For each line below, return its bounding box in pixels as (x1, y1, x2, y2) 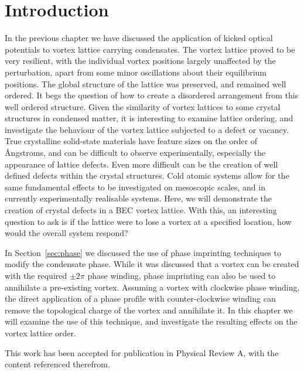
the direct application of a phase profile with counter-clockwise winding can (5, 292, 276, 305)
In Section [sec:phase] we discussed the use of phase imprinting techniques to (5, 246, 281, 258)
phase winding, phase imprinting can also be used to (87, 269, 276, 281)
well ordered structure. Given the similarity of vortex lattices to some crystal (5, 100, 281, 112)
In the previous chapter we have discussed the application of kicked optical (5, 32, 273, 44)
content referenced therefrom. (5, 358, 110, 370)
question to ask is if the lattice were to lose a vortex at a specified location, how (5, 215, 292, 227)
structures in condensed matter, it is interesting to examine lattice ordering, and (5, 112, 293, 124)
